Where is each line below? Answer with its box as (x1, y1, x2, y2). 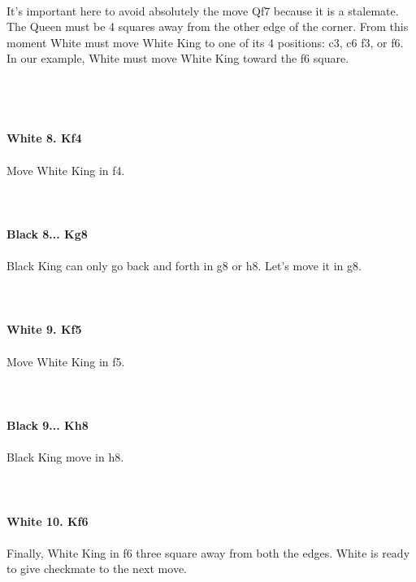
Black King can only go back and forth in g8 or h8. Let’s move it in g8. (6, 257, 362, 274)
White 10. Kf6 (6, 512, 89, 529)
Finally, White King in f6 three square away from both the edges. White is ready (6, 544, 410, 561)
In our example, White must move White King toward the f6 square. (6, 50, 349, 67)
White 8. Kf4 (6, 129, 82, 147)
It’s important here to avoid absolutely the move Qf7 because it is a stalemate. (6, 2, 399, 19)
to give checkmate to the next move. (6, 560, 187, 577)
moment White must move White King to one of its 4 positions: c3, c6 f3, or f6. (6, 33, 404, 50)
